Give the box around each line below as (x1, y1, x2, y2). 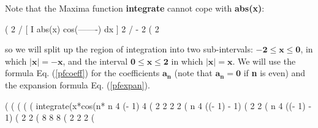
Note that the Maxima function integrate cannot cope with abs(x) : (5, 2, 265, 14)
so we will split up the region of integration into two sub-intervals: (5, 43, 253, 55)
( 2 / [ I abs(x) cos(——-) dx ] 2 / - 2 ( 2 (5, 22, 159, 35)
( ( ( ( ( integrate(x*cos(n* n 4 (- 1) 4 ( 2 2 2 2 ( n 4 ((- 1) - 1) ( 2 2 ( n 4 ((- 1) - (5, 99, 312, 112)
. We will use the (232, 54, 296, 67)
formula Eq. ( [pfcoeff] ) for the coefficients (5, 66, 160, 79)
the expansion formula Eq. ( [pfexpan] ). (5, 78, 150, 91)
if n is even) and (243, 66, 306, 79)
